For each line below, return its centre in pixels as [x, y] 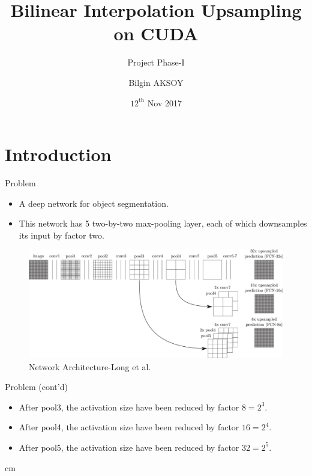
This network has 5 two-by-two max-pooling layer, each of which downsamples [163, 223]
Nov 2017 [164, 102]
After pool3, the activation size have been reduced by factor [129, 407]
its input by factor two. [61, 235]
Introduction [58, 154]
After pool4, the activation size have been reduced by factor [129, 427]
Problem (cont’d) [36, 387]
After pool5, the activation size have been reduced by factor [129, 447]
